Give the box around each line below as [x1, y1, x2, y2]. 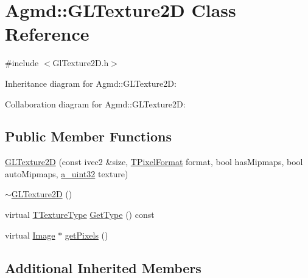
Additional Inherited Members [5, 258, 201, 277]
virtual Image [5, 228, 55, 241]
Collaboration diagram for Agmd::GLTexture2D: [5, 97, 186, 110]
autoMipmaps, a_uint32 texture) [5, 167, 128, 180]
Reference [5, 21, 89, 46]
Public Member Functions [5, 127, 172, 146]
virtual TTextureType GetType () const [5, 208, 155, 221]
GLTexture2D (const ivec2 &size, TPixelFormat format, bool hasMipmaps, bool [5, 155, 303, 168]
